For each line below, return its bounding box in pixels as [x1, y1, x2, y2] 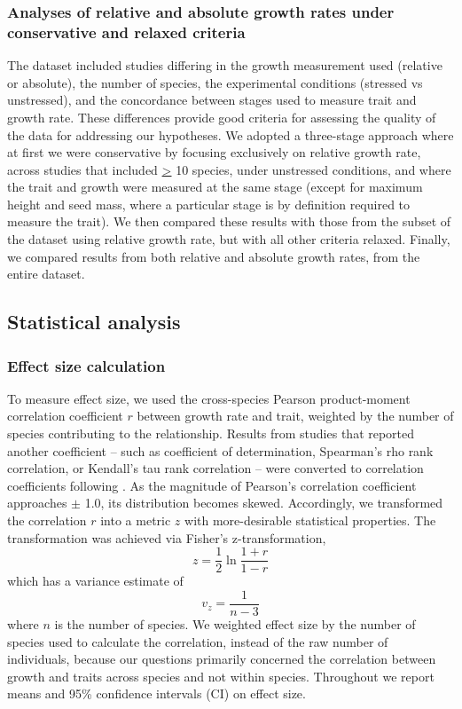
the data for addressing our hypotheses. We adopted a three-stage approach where [7, 125, 454, 144]
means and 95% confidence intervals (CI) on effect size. [7, 684, 306, 703]
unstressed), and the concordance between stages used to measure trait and [7, 91, 417, 109]
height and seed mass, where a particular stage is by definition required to [7, 194, 411, 213]
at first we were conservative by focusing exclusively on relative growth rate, [7, 143, 421, 161]
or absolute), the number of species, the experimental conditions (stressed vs [7, 73, 423, 91]
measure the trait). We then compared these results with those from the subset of [7, 212, 451, 231]
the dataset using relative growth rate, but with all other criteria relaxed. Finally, [7, 230, 450, 248]
